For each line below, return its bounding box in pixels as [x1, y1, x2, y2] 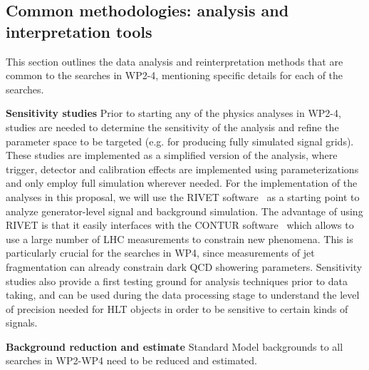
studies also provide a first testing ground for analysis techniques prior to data [6, 273, 348, 288]
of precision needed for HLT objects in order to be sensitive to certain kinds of [6, 301, 348, 316]
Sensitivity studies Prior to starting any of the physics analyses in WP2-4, [6, 106, 341, 120]
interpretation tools [6, 20, 152, 42]
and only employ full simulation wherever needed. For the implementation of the [6, 175, 358, 190]
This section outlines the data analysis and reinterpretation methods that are [6, 53, 343, 68]
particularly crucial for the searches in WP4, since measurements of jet [6, 245, 315, 260]
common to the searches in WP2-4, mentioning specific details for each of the [6, 68, 343, 83]
